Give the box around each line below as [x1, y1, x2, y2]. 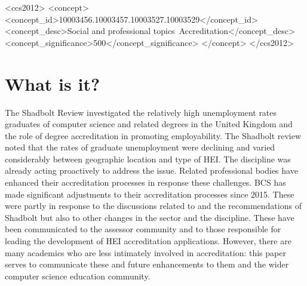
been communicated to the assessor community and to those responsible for [5, 223, 281, 235]
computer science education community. [5, 269, 151, 282]
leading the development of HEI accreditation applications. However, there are [5, 235, 291, 247]
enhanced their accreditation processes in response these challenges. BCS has [5, 176, 286, 189]
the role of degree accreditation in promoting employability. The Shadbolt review [5, 129, 302, 142]
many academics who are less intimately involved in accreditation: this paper [5, 246, 286, 259]
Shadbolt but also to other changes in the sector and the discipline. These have [5, 211, 294, 223]
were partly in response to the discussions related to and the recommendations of [5, 199, 302, 212]
